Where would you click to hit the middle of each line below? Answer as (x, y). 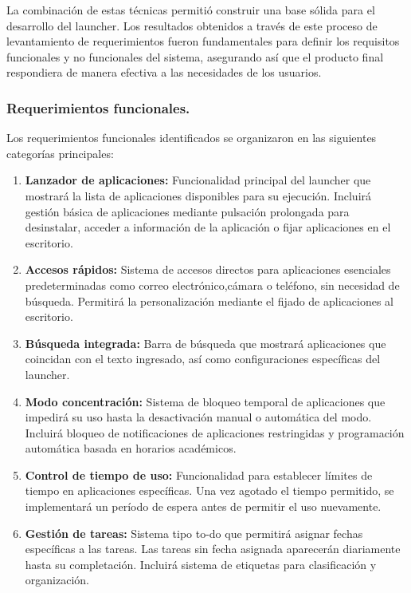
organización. (57, 580)
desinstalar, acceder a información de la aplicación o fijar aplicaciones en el (208, 227)
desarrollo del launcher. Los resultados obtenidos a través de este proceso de (192, 25)
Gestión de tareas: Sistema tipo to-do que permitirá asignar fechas (194, 533)
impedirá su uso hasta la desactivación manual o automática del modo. (198, 417)
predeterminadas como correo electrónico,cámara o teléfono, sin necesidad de (212, 285)
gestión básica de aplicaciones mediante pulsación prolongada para (187, 211)
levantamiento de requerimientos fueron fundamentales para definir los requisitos (203, 41)
